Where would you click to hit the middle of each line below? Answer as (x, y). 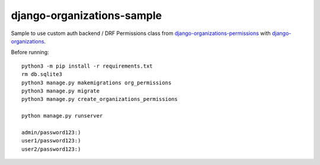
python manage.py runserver (62, 116)
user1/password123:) (51, 141)
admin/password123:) (51, 132)
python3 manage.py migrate (61, 91)
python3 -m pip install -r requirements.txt (87, 66)
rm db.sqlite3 (42, 74)
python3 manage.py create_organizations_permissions (100, 99)
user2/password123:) (51, 149)
